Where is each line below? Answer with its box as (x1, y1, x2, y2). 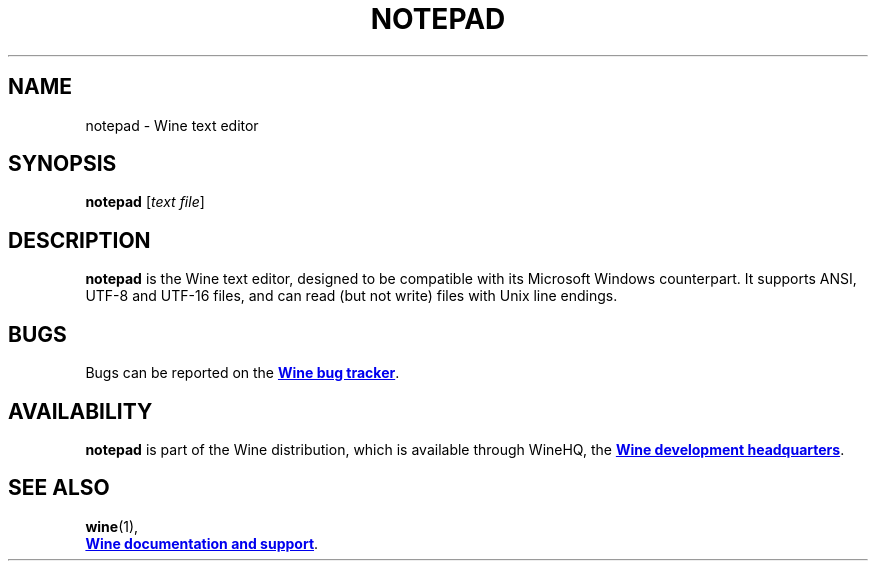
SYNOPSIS (8, 151, 117, 177)
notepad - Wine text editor (85, 116, 259, 134)
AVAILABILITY (8, 398, 153, 424)
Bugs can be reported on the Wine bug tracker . (85, 364, 400, 382)
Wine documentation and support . (85, 534, 319, 552)
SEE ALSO (8, 475, 110, 501)
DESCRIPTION (8, 227, 151, 253)
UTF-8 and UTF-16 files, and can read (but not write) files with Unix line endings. (85, 287, 618, 305)
